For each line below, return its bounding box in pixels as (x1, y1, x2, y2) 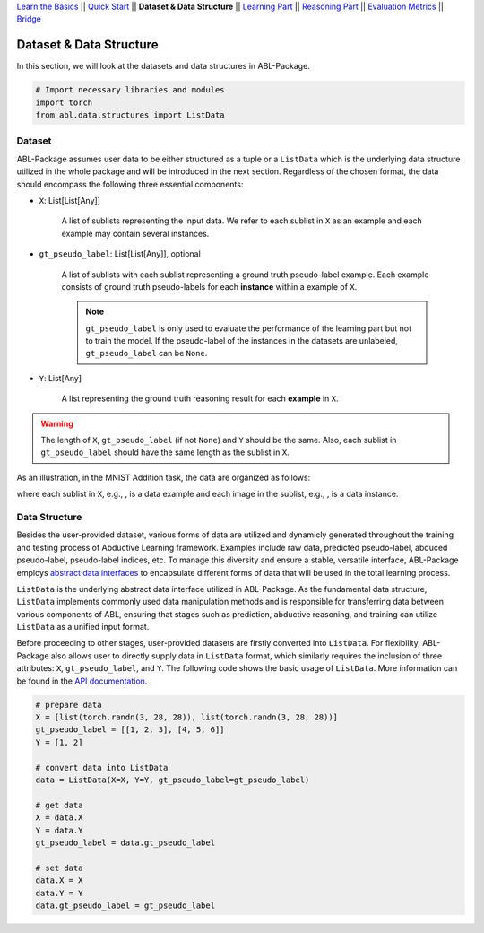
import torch (35, 97, 93, 108)
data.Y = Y (35, 888, 83, 898)
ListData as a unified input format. (16, 622, 150, 632)
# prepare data (35, 700, 102, 710)
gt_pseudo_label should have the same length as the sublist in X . (40, 447, 290, 458)
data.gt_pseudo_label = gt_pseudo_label (35, 900, 215, 911)
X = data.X (35, 813, 83, 823)
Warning (40, 418, 73, 429)
